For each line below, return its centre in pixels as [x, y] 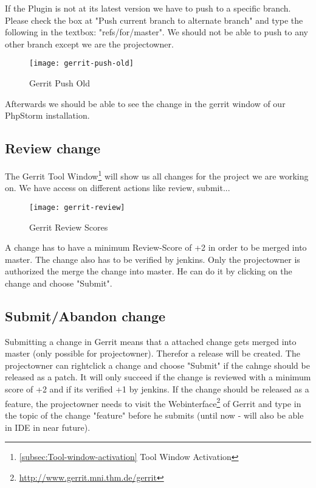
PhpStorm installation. [47, 115]
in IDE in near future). [48, 427]
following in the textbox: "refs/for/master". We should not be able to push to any [156, 32]
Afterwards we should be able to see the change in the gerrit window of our [145, 103]
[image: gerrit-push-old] [81, 64]
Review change [53, 148]
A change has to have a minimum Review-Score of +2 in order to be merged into [156, 247]
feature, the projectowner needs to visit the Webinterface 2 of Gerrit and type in [153, 402]
